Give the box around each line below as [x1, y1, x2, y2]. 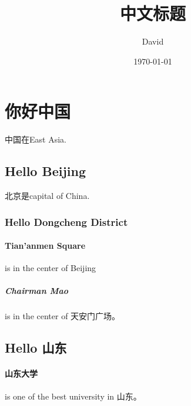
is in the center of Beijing [5, 262, 96, 274]
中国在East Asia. [5, 133, 66, 146]
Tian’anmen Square [5, 239, 86, 252]
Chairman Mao [5, 285, 69, 297]
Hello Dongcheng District [5, 214, 128, 229]
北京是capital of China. [5, 190, 90, 202]
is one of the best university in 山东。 [5, 390, 142, 402]
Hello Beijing [5, 162, 86, 180]
